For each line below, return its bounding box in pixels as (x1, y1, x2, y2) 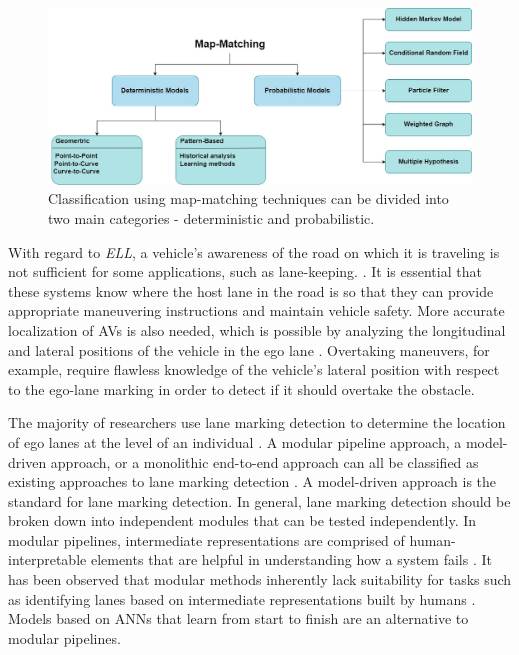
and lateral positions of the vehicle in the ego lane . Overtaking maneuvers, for (8, 339, 490, 360)
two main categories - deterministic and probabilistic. (48, 207, 375, 228)
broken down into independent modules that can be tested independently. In (8, 510, 477, 531)
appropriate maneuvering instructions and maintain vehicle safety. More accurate (8, 300, 505, 321)
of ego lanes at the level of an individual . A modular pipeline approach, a (8, 431, 462, 452)
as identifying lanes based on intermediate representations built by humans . (8, 588, 476, 609)
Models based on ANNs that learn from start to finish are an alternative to (8, 608, 469, 629)
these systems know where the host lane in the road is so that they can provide (8, 280, 494, 301)
